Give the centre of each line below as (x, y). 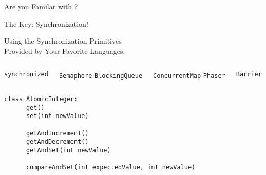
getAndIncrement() (57, 133)
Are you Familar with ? (41, 6)
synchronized (26, 75)
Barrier (249, 75)
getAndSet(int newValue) (68, 150)
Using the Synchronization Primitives (63, 41)
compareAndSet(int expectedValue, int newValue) (111, 168)
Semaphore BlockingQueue (101, 76)
